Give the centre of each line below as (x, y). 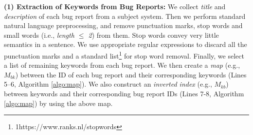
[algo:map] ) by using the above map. (58, 103)
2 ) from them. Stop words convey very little (154, 35)
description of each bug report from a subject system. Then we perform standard (125, 16)
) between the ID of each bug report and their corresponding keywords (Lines (131, 74)
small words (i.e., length (39, 35)
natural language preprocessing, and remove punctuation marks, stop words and (123, 25)
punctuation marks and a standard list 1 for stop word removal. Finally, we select (124, 55)
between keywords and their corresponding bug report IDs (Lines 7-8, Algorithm (124, 93)
